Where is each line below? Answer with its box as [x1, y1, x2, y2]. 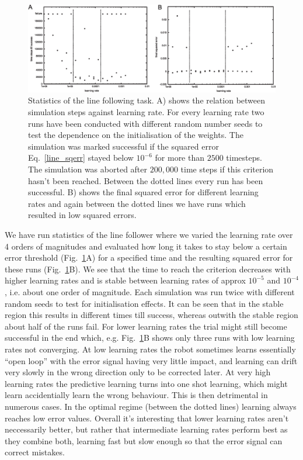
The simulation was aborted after [28, 163, 148, 175]
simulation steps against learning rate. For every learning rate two [28, 106, 264, 118]
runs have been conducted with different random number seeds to [28, 117, 263, 129]
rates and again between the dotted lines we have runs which [28, 197, 246, 209]
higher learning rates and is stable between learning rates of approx [5, 274, 246, 286]
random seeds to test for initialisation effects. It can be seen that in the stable [5, 297, 284, 309]
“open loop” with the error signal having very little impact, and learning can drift [5, 354, 298, 366]
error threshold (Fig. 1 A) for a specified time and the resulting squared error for [5, 251, 293, 264]
